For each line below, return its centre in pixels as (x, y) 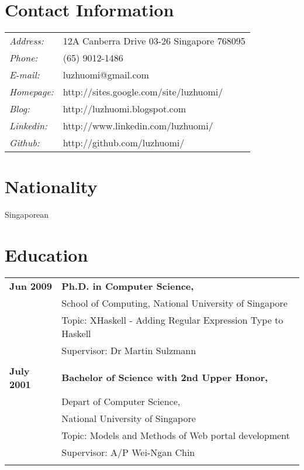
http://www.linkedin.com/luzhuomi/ (138, 126)
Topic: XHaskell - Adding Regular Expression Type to (172, 320)
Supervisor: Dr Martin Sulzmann (129, 350)
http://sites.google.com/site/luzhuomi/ (143, 92)
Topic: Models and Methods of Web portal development (176, 435)
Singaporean (27, 215)
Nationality (51, 186)
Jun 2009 (31, 286)
